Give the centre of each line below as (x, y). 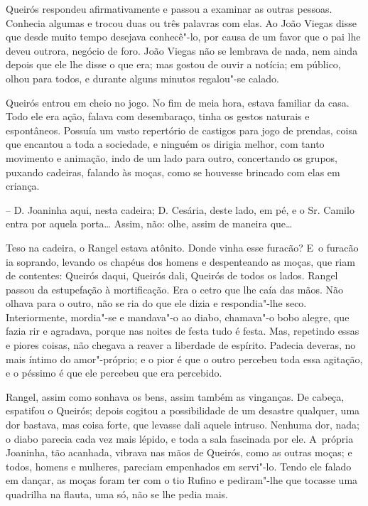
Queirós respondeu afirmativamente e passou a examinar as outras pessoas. (169, 9)
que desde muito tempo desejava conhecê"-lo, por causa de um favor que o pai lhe (183, 37)
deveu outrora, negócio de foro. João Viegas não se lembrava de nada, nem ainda (182, 50)
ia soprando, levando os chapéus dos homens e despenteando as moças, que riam (180, 261)
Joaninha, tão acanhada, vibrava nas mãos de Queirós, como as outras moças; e (179, 452)
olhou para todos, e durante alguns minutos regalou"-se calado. (142, 78)
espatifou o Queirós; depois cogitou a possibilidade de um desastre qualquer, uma (183, 410)
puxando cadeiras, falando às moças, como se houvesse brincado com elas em (173, 172)
